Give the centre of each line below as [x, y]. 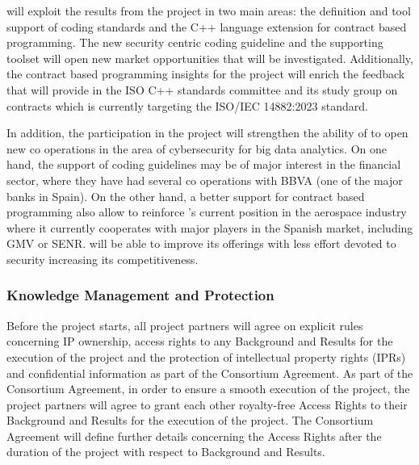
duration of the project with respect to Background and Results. [166, 452]
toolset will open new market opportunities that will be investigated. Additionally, [210, 58]
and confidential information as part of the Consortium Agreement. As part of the [210, 373]
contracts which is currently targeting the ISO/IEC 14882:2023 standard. [187, 105]
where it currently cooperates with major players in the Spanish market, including [210, 227]
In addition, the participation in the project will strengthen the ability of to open [207, 133]
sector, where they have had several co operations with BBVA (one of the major [205, 180]
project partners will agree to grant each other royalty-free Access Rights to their [207, 404]
